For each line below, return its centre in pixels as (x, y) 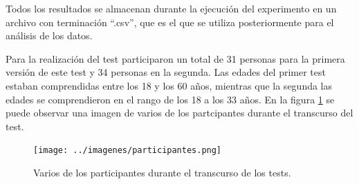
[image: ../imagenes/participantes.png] (128, 151)
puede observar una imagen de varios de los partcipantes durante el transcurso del (179, 113)
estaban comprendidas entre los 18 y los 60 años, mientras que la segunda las (169, 85)
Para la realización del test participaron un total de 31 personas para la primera (175, 58)
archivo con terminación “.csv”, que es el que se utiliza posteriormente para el (170, 22)
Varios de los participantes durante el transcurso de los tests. (162, 172)
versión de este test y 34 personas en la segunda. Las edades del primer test (166, 72)
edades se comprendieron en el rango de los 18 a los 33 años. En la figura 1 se (170, 99)
